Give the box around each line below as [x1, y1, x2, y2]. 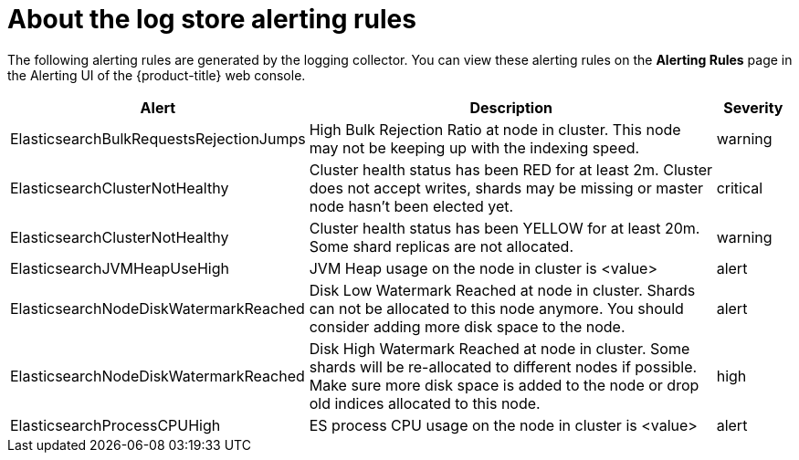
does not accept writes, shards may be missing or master [309, 178, 704, 197]
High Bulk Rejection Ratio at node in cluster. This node [309, 120, 681, 139]
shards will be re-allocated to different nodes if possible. [309, 357, 698, 376]
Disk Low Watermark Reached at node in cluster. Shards [309, 280, 696, 299]
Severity [723, 98, 783, 117]
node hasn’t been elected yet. [309, 196, 514, 215]
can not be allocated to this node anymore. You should [309, 298, 684, 318]
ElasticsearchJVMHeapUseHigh [10, 258, 229, 277]
